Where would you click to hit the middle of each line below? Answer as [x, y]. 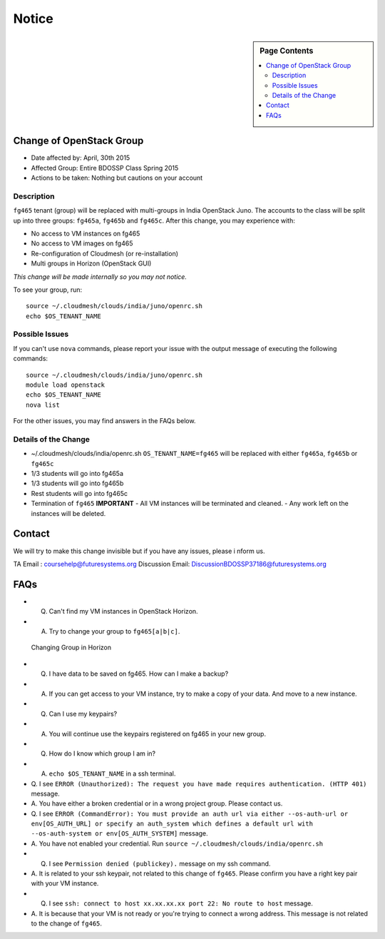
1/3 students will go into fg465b [77, 483]
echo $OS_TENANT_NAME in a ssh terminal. [112, 773]
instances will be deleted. [68, 513]
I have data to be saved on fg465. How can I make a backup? [139, 674]
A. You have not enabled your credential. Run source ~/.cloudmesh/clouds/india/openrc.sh [177, 843]
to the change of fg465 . [67, 923]
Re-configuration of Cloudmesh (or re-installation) [104, 253]
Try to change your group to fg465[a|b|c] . [114, 631]
